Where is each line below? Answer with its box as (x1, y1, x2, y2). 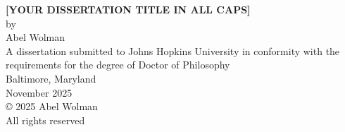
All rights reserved (6, 112, 85, 127)
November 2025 (6, 85, 73, 100)
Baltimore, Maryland (6, 71, 96, 85)
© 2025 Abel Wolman (6, 99, 98, 114)
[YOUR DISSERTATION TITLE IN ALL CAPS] (6, 2, 251, 16)
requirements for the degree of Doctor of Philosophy (6, 57, 230, 72)
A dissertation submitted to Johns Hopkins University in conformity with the (6, 43, 340, 58)
